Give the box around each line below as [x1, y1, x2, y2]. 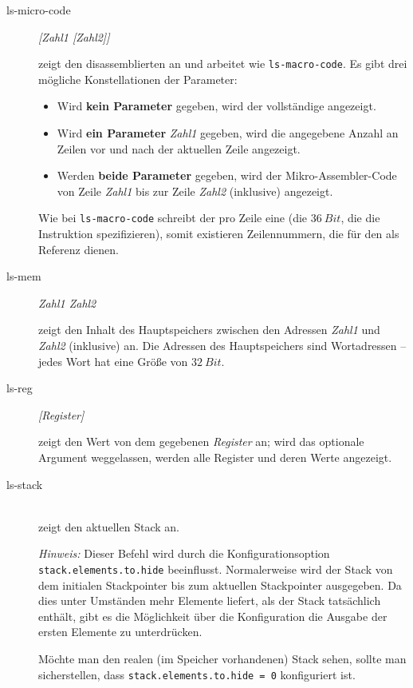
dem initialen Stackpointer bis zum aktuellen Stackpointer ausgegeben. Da [38, 576, 402, 593]
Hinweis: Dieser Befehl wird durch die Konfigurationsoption [38, 545, 330, 562]
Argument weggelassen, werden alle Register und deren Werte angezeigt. [38, 449, 392, 465]
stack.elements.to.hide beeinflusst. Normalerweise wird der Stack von [38, 560, 393, 577]
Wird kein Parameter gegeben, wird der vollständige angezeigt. [57, 97, 376, 114]
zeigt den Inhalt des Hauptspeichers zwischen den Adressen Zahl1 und [38, 321, 380, 338]
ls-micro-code [6, 2, 71, 18]
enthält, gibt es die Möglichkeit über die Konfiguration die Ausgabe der [38, 607, 387, 624]
